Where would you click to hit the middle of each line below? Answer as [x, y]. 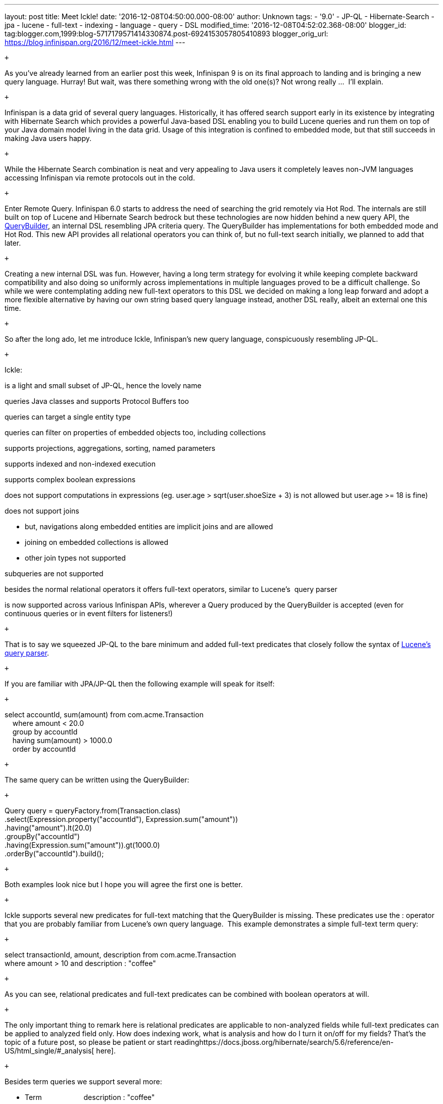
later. [13, 243]
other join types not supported [75, 558]
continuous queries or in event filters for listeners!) [89, 613]
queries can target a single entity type [68, 417]
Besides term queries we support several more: [83, 1082]
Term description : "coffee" [90, 1097]
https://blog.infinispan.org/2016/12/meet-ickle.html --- [95, 42]
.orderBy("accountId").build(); [54, 854]
